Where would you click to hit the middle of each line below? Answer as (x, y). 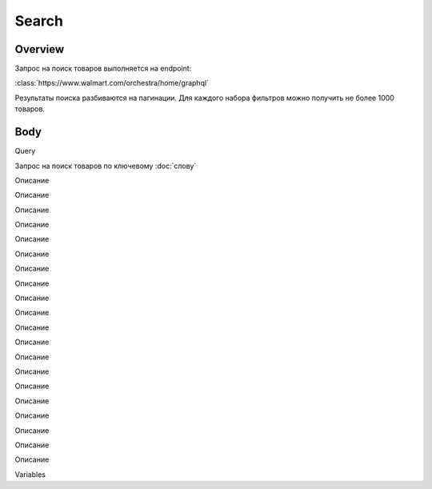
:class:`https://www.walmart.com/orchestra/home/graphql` (112, 83)
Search (39, 21)
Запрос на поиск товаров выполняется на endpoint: (103, 69)
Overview (40, 49)
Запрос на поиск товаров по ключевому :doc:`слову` (106, 166)
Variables (30, 474)
